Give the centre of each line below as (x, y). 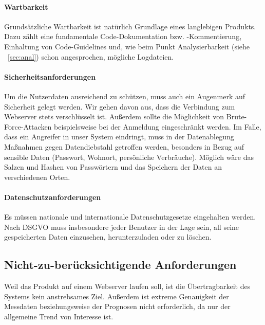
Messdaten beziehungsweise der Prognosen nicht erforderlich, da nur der (117, 306)
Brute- (236, 116)
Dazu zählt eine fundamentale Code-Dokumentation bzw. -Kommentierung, (123, 36)
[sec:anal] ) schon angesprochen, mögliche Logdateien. (91, 56)
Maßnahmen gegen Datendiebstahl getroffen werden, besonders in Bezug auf (124, 146)
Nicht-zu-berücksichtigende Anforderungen (120, 265)
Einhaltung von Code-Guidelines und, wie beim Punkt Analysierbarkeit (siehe (127, 46)
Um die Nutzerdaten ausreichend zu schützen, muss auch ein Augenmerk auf (125, 96)
